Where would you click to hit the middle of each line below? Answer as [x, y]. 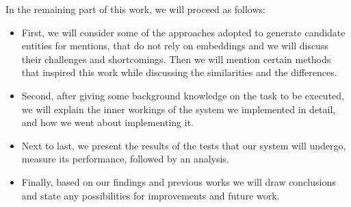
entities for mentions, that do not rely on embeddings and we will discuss [175, 46]
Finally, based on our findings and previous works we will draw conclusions [179, 181]
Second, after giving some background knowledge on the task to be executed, [183, 95]
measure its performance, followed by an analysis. [125, 159]
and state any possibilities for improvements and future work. [151, 195]
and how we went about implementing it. [108, 122]
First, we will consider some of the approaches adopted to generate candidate [183, 32]
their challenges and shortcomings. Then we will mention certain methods [176, 59]
